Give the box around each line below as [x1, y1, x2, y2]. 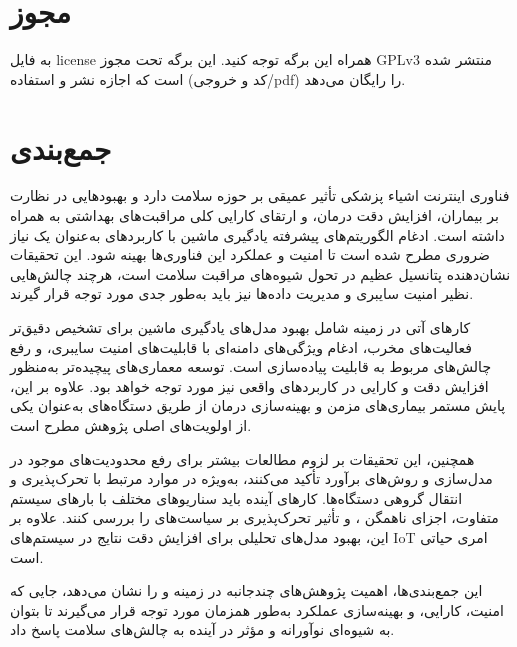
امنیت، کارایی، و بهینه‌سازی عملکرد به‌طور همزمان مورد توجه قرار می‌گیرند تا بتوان [10, 599, 504, 620]
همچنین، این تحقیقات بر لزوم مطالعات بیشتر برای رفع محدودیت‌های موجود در [10, 448, 475, 469]
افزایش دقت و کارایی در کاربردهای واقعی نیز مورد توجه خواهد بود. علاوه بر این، [10, 375, 489, 396]
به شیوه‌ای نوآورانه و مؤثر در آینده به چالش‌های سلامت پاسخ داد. [10, 619, 395, 640]
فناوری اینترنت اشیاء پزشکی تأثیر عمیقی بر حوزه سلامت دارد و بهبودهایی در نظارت [10, 185, 510, 206]
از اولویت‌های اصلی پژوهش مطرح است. [10, 414, 252, 435]
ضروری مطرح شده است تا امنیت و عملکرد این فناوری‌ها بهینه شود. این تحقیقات [10, 244, 490, 265]
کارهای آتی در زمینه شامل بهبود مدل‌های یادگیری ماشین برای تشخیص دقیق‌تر [10, 317, 471, 337]
